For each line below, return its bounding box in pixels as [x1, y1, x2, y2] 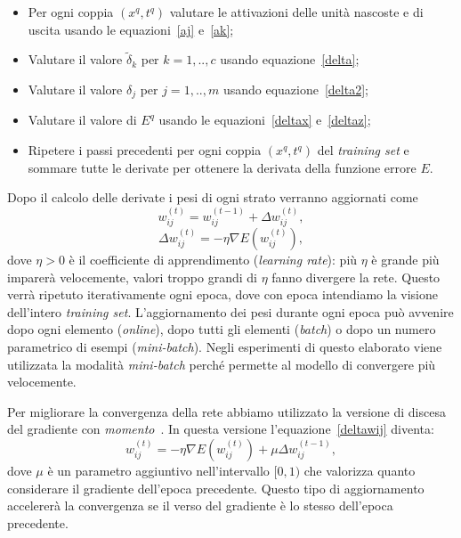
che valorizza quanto [303, 461, 416, 479]
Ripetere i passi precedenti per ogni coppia [28, 141, 262, 159]
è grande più [371, 250, 440, 269]
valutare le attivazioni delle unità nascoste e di [169, 3, 424, 20]
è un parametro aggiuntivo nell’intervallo [47, 461, 270, 479]
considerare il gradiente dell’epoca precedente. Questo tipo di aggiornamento [7, 478, 425, 497]
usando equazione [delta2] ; [222, 80, 368, 98]
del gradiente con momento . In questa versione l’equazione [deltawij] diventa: [7, 420, 434, 438]
